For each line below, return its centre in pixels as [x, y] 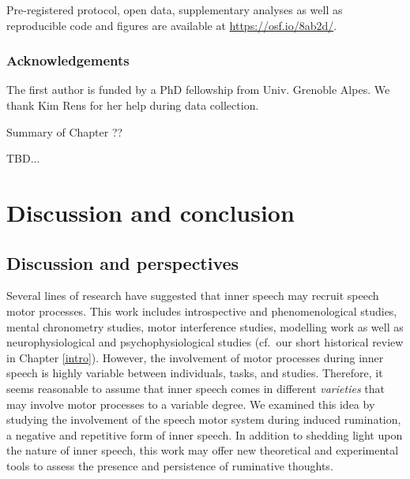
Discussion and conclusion [150, 212]
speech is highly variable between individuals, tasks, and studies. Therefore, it [195, 373]
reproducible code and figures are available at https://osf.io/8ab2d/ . [172, 25]
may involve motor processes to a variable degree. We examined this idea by [191, 404]
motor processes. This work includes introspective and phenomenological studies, [202, 311]
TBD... [23, 158]
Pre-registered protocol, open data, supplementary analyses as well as [175, 9]
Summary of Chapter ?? [65, 131]
